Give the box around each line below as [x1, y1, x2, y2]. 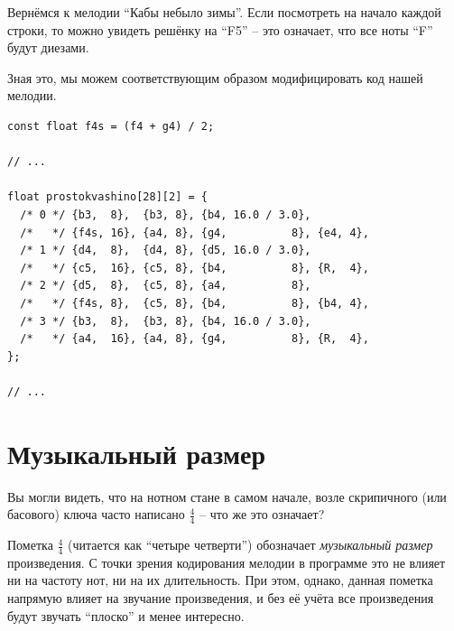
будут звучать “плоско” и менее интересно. [7, 606, 245, 625]
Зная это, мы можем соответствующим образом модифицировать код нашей [7, 68, 423, 87]
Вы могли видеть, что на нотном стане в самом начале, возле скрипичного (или [7, 487, 447, 506]
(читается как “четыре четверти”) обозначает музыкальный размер [68, 535, 433, 554]
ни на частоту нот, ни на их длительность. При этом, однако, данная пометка [7, 571, 433, 589]
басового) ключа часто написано [7, 505, 185, 524]
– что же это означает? [199, 505, 325, 524]
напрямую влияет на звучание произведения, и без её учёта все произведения [7, 589, 434, 608]
